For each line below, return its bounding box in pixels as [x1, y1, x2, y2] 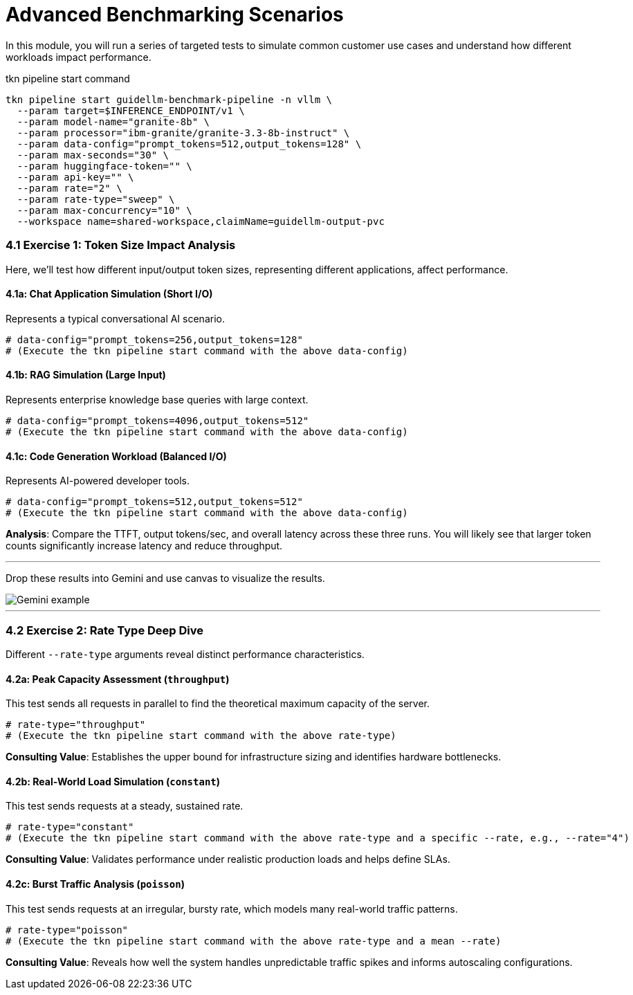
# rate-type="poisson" [6, 924, 129, 935]
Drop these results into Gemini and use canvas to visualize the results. [6, 572, 325, 585]
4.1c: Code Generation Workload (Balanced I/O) [6, 450, 227, 462]
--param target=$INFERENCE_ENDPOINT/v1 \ [17, 104, 245, 116]
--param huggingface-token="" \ [17, 160, 192, 172]
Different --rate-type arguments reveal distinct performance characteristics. [6, 648, 365, 660]
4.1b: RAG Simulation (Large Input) [6, 369, 166, 381]
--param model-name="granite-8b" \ [17, 116, 210, 127]
